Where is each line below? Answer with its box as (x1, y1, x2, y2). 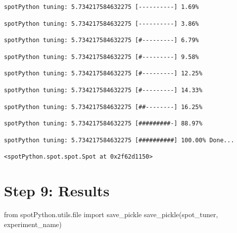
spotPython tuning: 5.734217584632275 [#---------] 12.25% (4, 70, 202, 77)
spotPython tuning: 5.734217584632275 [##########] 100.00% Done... (4, 136, 235, 144)
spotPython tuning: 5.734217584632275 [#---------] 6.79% (4, 37, 199, 44)
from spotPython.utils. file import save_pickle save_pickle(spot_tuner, (4, 209, 218, 220)
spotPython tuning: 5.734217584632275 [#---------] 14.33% (4, 86, 202, 94)
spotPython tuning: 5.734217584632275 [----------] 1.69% (4, 3, 199, 10)
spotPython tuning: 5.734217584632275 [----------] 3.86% (4, 20, 199, 27)
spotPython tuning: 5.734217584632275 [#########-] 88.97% (4, 120, 202, 127)
